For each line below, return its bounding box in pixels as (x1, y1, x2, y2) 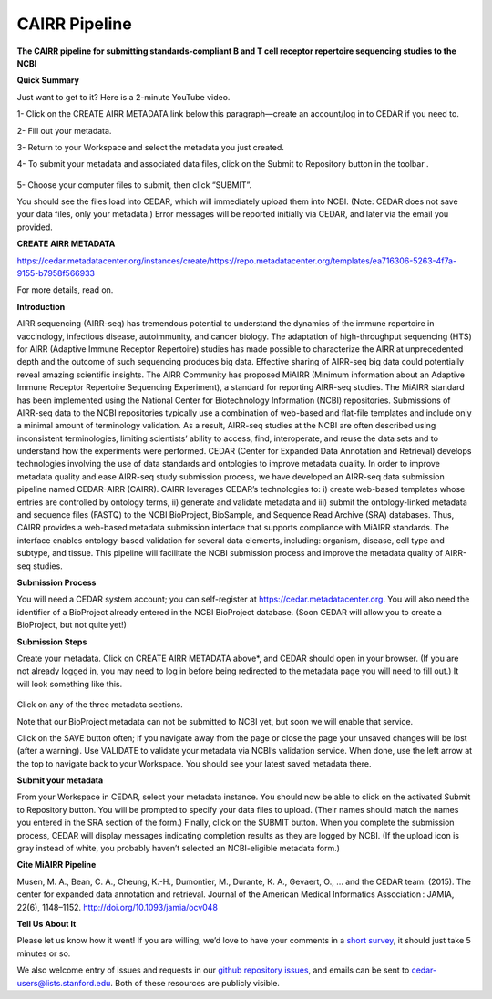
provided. (16, 221, 54, 232)
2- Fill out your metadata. (16, 125, 112, 136)
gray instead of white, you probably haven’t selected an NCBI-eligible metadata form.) (16, 843, 341, 854)
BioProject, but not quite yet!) (16, 620, 128, 631)
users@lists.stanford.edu (16, 977, 111, 988)
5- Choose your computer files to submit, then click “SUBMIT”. (16, 179, 252, 191)
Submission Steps (16, 636, 87, 647)
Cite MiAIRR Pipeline (16, 860, 97, 870)
